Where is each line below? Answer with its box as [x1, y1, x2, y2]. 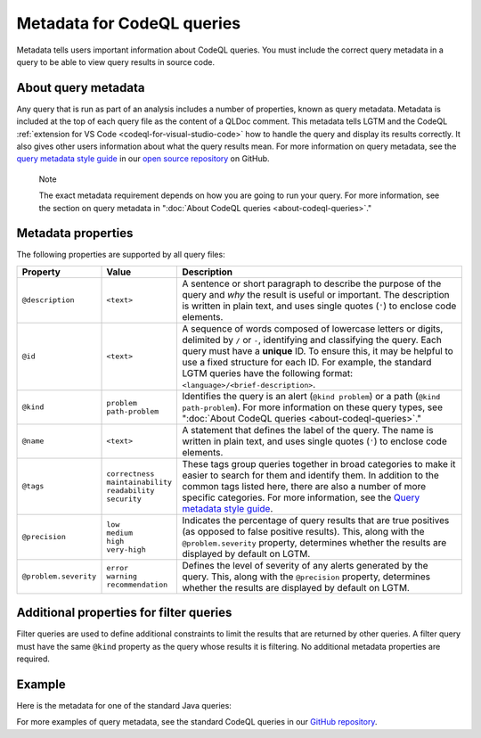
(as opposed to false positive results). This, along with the [182, 525, 425, 537]
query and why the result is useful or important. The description [182, 288, 450, 300]
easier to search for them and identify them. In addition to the [182, 469, 440, 481]
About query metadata [16, 80, 145, 95]
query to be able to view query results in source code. [16, 56, 216, 67]
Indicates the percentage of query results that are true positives [182, 513, 450, 526]
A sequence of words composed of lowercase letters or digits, [182, 322, 444, 334]
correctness [106, 469, 155, 479]
